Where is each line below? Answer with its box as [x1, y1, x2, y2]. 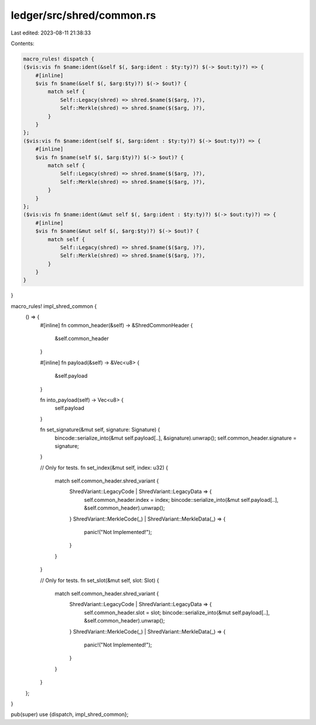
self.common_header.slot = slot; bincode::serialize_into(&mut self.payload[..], [84, 609, 270, 616]
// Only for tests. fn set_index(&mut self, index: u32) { [40, 464, 169, 471]
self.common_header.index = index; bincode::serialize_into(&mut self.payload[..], [84, 496, 279, 503]
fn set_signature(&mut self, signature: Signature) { [40, 426, 160, 433]
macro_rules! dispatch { [23, 56, 95, 62]
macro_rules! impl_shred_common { [11, 302, 97, 310]
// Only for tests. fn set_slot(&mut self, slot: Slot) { [40, 577, 159, 584]
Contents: [11, 40, 35, 47]
